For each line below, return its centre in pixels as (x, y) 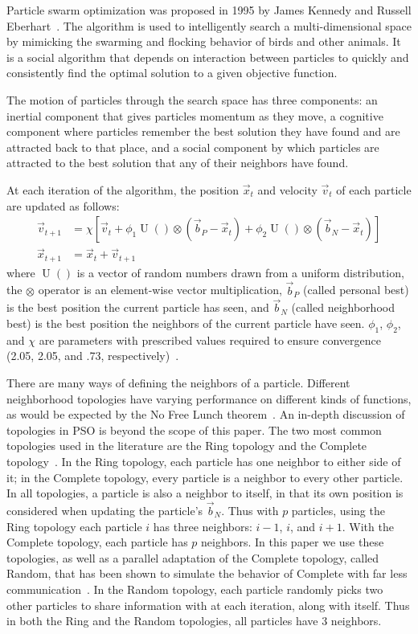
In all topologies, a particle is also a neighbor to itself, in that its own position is (205, 493)
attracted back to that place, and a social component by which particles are (193, 147)
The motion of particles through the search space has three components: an (192, 99)
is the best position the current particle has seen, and (138, 307)
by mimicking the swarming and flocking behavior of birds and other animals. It (204, 41)
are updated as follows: (63, 205)
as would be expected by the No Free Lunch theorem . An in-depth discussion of (206, 414)
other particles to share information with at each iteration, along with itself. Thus (208, 605)
